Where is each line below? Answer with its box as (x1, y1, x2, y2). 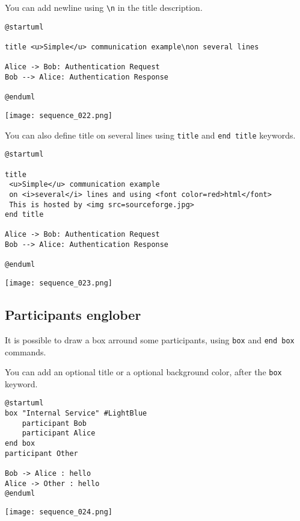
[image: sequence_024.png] (5, 508, 112, 517)
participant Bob (22, 419, 87, 428)
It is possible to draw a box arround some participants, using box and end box (5, 333, 295, 346)
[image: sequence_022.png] (5, 111, 112, 120)
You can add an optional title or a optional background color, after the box (5, 366, 282, 378)
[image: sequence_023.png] (5, 279, 112, 288)
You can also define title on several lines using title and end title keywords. (5, 128, 296, 141)
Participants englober (5, 305, 141, 324)
